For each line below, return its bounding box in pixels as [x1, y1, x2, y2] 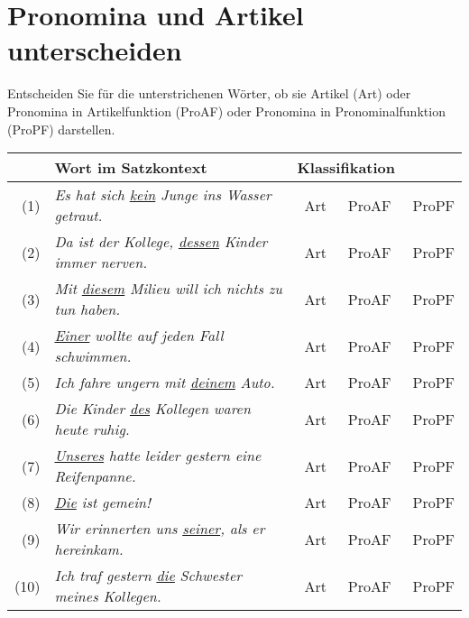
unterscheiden [7, 32, 182, 69]
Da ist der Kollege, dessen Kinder [54, 231, 268, 253]
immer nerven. [54, 252, 148, 273]
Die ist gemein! [54, 492, 152, 513]
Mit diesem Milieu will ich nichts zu [54, 278, 282, 300]
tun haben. [54, 299, 121, 320]
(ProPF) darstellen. [7, 119, 115, 138]
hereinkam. [54, 539, 124, 560]
